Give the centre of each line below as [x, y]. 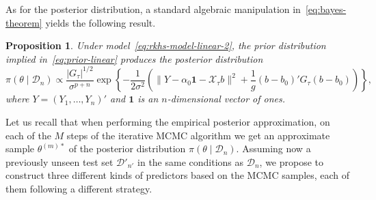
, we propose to [292, 161]
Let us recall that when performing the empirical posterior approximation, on [168, 121]
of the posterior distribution [127, 148]
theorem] [24, 22]
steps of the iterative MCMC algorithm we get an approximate [198, 135]
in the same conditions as [191, 161]
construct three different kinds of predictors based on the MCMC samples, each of [178, 175]
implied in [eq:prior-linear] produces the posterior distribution [134, 58]
